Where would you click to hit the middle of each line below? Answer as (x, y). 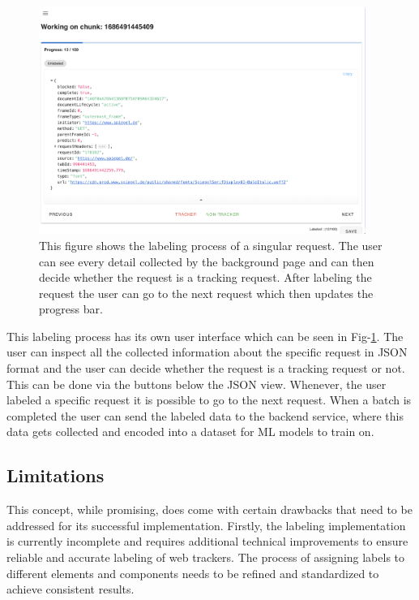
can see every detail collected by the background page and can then (207, 261)
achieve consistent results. (71, 589)
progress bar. (71, 309)
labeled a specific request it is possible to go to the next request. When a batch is (209, 400)
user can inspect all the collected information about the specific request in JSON (207, 352)
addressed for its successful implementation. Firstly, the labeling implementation (206, 525)
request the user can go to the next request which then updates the (206, 293)
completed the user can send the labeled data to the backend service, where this (205, 415)
